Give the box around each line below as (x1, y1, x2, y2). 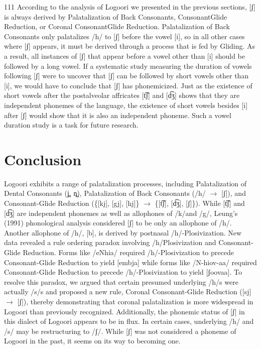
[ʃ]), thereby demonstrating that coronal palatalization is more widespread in (17, 296, 253, 306)
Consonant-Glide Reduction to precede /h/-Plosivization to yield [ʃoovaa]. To (4, 267, 242, 277)
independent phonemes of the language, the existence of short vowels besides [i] (4, 99, 248, 110)
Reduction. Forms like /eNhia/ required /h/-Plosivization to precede (23, 247, 234, 257)
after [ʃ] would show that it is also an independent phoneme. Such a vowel (4, 109, 231, 120)
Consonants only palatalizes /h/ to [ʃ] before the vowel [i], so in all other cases (4, 31, 245, 41)
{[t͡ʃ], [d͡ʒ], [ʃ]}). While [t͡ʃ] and (155, 198, 245, 208)
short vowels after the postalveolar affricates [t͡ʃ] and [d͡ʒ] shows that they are (4, 90, 240, 100)
